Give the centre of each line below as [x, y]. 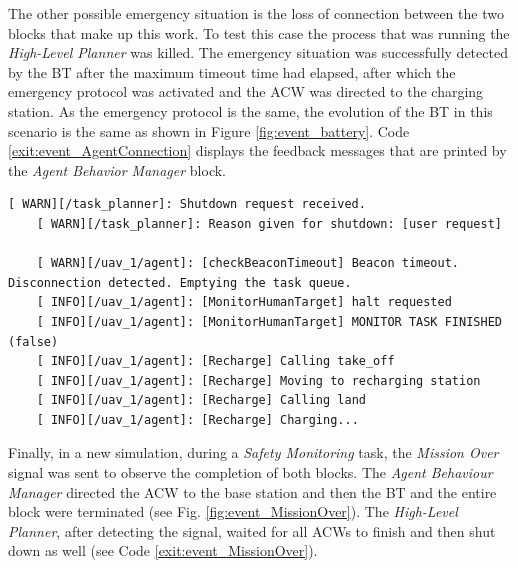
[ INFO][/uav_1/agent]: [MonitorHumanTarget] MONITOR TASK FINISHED [269, 321]
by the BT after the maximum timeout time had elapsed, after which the [232, 71]
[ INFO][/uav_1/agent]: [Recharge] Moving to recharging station [258, 380]
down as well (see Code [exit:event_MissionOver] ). [163, 550]
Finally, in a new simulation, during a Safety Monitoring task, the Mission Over [253, 452]
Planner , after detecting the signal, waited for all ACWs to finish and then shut [252, 530]
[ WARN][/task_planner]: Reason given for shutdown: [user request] [269, 223]
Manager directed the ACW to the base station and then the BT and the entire [252, 491]
